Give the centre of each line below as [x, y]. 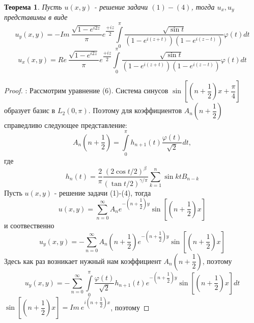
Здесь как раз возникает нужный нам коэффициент [83, 261]
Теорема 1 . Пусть [33, 7]
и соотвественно [29, 225]
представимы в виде [36, 17]
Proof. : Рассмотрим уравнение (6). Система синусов [86, 90]
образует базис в [30, 110]
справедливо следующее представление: [66, 125]
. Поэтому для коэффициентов [135, 110]
